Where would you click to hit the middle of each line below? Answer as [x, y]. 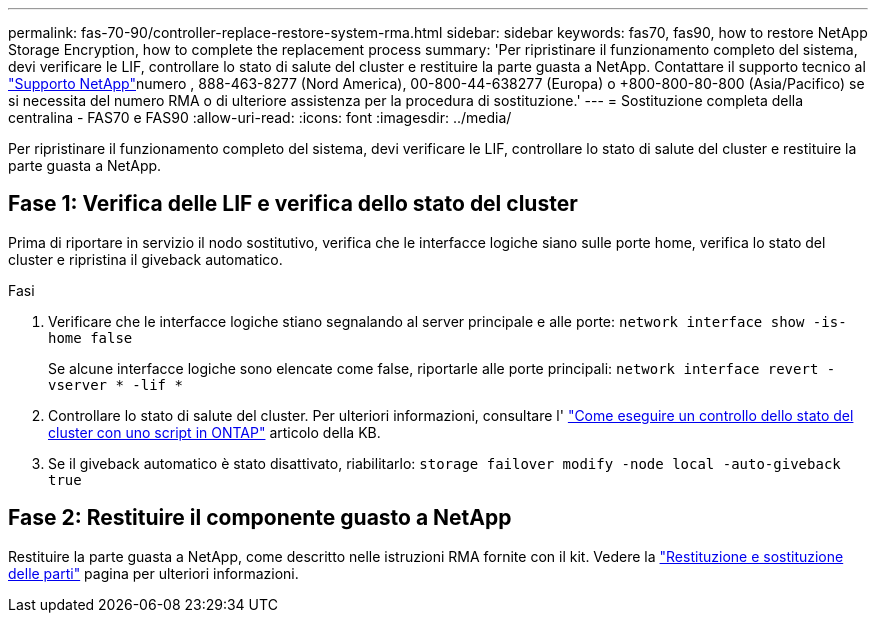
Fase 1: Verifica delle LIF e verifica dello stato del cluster [293, 204]
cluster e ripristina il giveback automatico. [145, 259]
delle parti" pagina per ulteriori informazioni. [153, 573]
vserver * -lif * [115, 384]
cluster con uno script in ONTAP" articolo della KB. [214, 432]
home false [90, 337]
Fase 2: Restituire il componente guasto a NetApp [260, 518]
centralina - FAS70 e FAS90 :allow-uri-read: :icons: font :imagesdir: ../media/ [260, 117]
